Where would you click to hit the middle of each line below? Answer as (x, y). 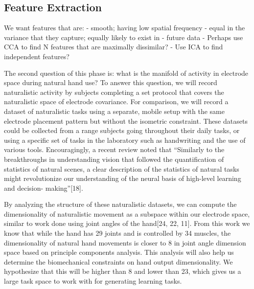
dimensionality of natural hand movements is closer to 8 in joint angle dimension (125, 242)
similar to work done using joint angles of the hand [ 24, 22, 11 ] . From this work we (127, 223)
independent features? (37, 56)
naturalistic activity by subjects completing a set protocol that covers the (114, 92)
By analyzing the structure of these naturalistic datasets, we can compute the (120, 204)
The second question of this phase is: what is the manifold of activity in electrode (126, 73)
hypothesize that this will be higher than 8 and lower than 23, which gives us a (123, 271)
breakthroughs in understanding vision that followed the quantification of (114, 159)
